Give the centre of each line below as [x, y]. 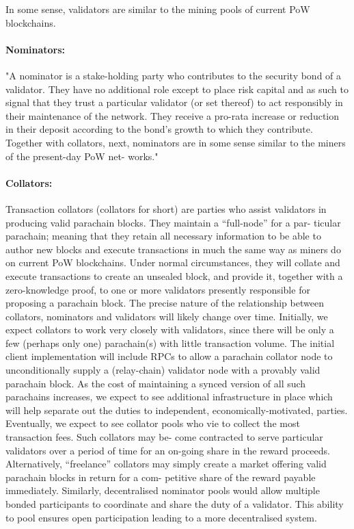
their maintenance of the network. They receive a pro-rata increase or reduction [173, 115]
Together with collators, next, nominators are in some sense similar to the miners [176, 142]
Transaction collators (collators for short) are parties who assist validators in [166, 208]
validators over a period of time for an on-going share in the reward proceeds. [168, 450]
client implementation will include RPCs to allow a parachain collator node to [169, 356]
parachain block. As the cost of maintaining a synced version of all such [156, 383]
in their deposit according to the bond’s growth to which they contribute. [159, 129]
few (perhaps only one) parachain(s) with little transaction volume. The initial [170, 343]
